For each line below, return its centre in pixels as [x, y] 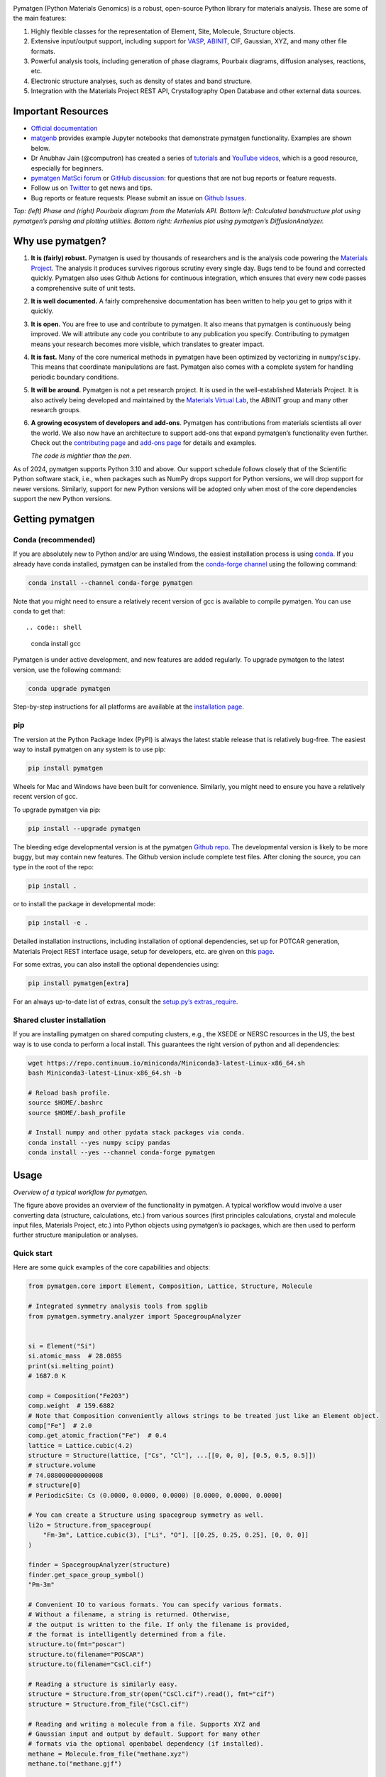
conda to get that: [39, 611]
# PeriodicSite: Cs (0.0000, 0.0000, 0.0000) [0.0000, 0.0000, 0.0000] [155, 1495]
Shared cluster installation [60, 1020]
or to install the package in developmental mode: [84, 904]
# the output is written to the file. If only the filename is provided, [159, 1625]
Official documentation [64, 129]
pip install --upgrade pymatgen [84, 828]
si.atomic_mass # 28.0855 [75, 1356]
